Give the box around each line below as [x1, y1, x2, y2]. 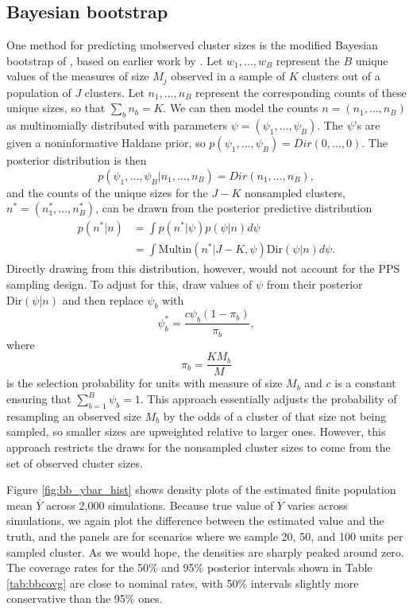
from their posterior [266, 276, 363, 293]
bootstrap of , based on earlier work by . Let [6, 52, 223, 68]
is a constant [334, 375, 396, 391]
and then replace [62, 291, 144, 308]
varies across [287, 496, 348, 513]
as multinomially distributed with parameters [6, 117, 228, 134]
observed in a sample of [171, 68, 286, 84]
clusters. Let [84, 84, 145, 100]
